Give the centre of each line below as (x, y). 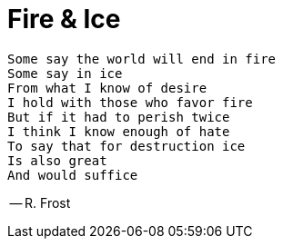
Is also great (57, 160)
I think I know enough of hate (119, 131)
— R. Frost (40, 202)
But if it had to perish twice (119, 117)
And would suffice (73, 175)
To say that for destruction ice (126, 146)
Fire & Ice (64, 19)
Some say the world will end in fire (142, 59)
